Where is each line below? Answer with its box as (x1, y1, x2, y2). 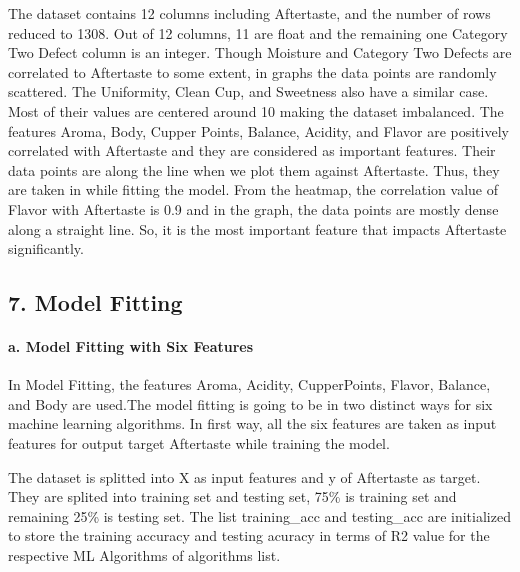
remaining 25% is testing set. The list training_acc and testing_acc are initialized (8, 505, 511, 526)
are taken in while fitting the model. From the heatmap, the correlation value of (8, 179, 498, 200)
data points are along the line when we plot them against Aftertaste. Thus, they (8, 159, 500, 180)
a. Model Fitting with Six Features (8, 336, 254, 357)
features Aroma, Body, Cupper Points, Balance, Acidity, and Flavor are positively (8, 120, 509, 141)
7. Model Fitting (8, 287, 183, 318)
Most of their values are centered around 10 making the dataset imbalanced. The (8, 100, 504, 121)
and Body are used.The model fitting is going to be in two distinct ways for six (8, 393, 493, 414)
